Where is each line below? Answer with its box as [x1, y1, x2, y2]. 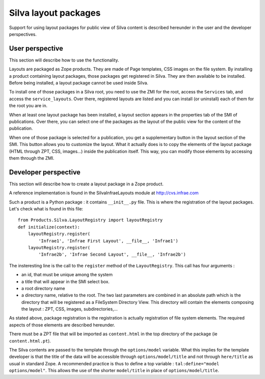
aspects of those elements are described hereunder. [9, 322, 115, 328]
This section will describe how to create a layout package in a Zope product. [9, 181, 164, 187]
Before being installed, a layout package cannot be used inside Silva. [9, 80, 149, 86]
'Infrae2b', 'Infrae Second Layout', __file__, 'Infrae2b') [38, 252, 186, 258]
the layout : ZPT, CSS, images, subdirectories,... [21, 306, 118, 312]
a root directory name [21, 285, 65, 291]
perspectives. [9, 31, 37, 37]
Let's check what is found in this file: [9, 206, 83, 211]
